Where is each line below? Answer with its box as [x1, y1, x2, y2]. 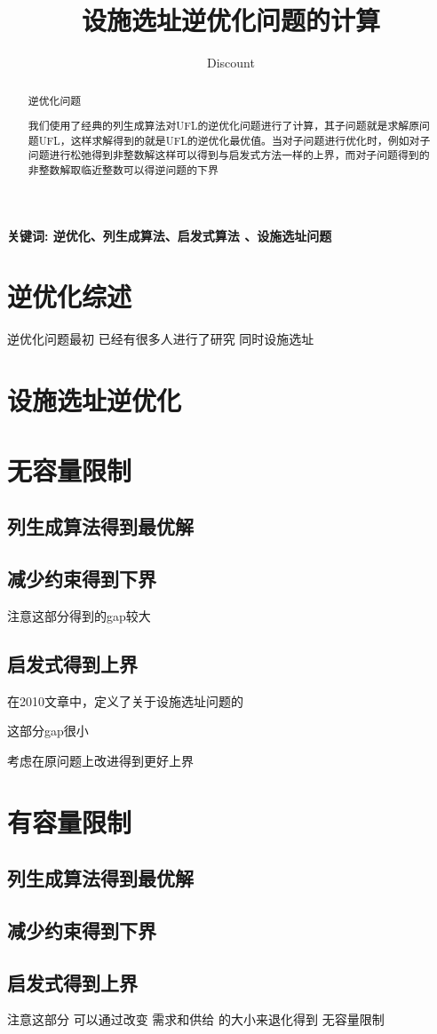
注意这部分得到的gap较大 [7, 606, 151, 624]
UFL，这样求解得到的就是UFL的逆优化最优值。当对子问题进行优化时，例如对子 [38, 132, 431, 147]
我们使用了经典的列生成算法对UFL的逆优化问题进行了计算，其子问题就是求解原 [28, 118, 420, 133]
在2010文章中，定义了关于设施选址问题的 [7, 691, 243, 710]
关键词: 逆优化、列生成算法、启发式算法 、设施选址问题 [7, 226, 332, 244]
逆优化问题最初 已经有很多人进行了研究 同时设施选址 [7, 330, 314, 348]
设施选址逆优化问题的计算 [81, 2, 380, 38]
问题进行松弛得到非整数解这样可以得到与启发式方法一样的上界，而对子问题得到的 [28, 147, 430, 163]
